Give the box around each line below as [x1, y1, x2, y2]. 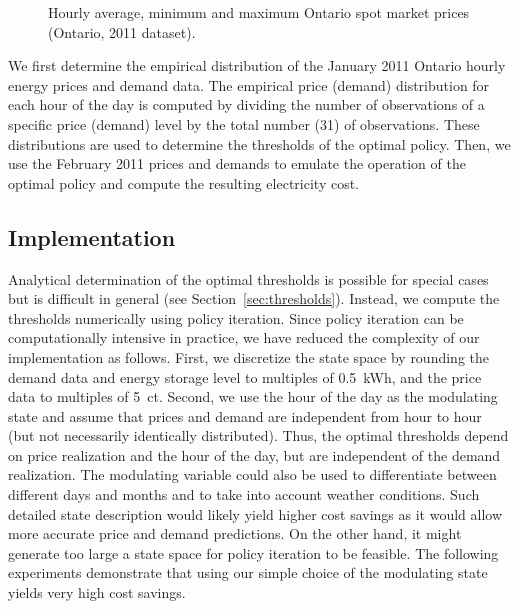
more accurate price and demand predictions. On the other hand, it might [8, 523, 462, 544]
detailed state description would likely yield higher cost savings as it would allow [8, 503, 503, 524]
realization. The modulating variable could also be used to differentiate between [8, 464, 497, 485]
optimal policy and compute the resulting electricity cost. [8, 172, 360, 193]
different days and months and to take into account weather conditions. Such [8, 484, 480, 505]
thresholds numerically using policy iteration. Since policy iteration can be [8, 307, 464, 328]
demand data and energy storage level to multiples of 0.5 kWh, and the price [8, 366, 482, 387]
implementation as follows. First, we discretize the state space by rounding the [8, 346, 490, 367]
